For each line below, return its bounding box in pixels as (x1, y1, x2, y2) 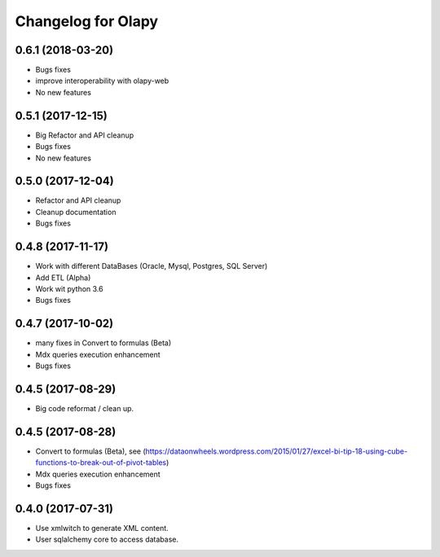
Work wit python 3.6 (35, 283, 103, 293)
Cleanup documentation (35, 207, 117, 217)
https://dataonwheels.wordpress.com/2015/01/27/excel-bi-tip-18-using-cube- (145, 446, 407, 456)
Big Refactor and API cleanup (35, 130, 134, 140)
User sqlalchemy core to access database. (35, 534, 179, 545)
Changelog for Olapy (15, 12, 159, 30)
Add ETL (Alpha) (35, 273, 91, 283)
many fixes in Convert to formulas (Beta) (35, 338, 172, 348)
